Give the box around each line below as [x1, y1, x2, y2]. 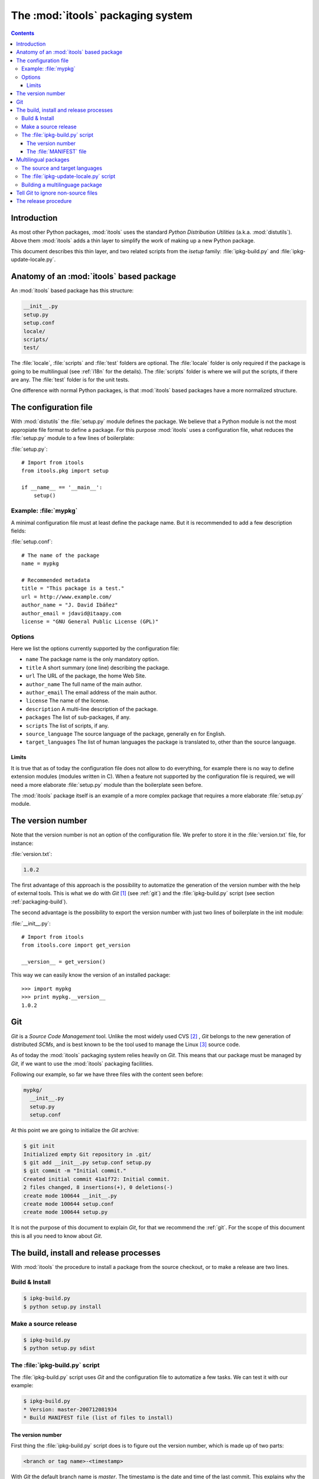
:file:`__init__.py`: [11, 920, 51, 927]
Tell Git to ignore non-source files [16, 189, 97, 196]
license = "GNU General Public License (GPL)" [21, 618, 159, 625]
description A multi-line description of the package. [25, 705, 158, 712]
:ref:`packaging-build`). [11, 898, 68, 905]
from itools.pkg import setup [21, 467, 109, 474]
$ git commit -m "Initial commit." [23, 1167, 126, 1174]
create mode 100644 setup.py [23, 1209, 108, 1216]
